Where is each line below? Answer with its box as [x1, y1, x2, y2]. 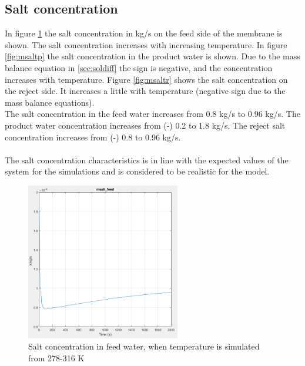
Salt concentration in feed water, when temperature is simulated [28, 340, 260, 352]
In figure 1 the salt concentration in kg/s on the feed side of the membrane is [5, 27, 283, 39]
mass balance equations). [5, 96, 95, 108]
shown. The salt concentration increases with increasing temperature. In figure [5, 38, 287, 51]
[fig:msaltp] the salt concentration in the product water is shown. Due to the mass [5, 50, 300, 62]
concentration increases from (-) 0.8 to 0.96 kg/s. [5, 130, 181, 143]
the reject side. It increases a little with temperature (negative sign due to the [5, 85, 286, 97]
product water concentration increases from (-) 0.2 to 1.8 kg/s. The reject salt [5, 119, 286, 131]
